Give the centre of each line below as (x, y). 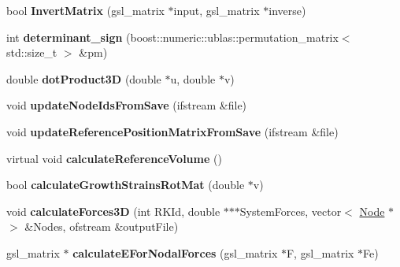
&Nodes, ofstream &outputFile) (102, 226)
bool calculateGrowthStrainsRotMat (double (126, 185)
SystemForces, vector (291, 211)
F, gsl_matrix (320, 252)
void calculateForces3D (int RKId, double (113, 211)
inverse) (287, 10)
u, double (193, 78)
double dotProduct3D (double (84, 78)
